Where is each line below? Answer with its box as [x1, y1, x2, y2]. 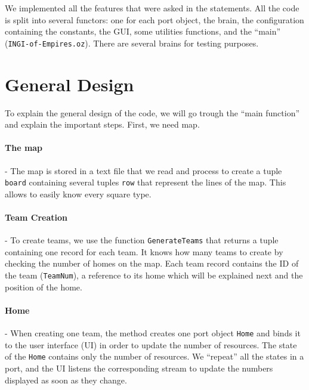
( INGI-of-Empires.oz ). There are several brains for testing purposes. [5, 36, 259, 49]
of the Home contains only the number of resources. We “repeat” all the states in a [5, 350, 304, 363]
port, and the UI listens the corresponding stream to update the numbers [5, 361, 273, 374]
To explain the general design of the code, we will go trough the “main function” [5, 106, 300, 119]
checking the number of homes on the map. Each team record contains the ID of [5, 257, 299, 270]
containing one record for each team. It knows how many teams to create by [5, 245, 283, 258]
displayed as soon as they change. [5, 373, 127, 386]
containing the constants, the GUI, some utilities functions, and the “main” [5, 25, 281, 38]
